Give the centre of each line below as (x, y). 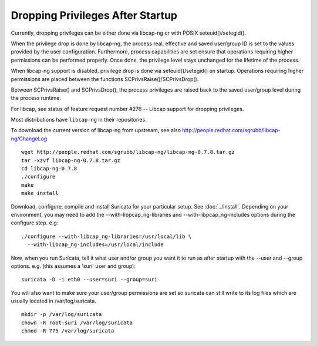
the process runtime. (36, 98)
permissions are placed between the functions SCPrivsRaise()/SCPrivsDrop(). (105, 79)
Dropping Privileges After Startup (94, 15)
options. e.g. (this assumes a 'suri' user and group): (73, 266)
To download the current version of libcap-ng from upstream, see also (96, 130)
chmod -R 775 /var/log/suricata (68, 331)
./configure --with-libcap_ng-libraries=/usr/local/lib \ (107, 236)
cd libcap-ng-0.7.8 (49, 169)
